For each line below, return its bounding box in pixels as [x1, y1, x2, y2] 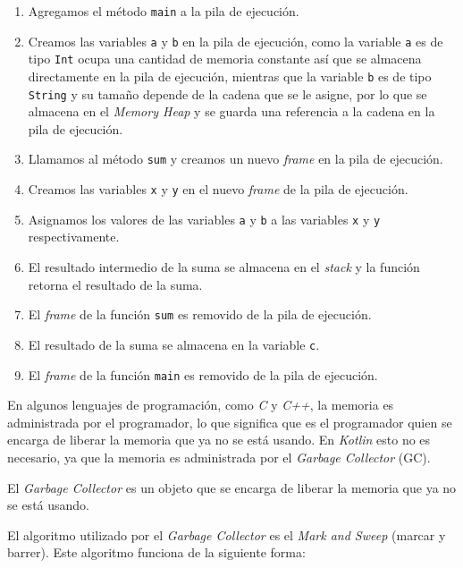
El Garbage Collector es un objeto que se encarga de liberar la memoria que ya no [7, 478, 457, 496]
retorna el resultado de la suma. [28, 275, 203, 293]
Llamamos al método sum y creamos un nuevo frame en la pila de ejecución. [28, 149, 443, 168]
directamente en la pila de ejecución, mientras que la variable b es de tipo [28, 66, 432, 85]
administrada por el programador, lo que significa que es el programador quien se [7, 412, 452, 431]
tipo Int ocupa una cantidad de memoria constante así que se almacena [28, 49, 422, 68]
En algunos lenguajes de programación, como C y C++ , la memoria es [7, 395, 394, 414]
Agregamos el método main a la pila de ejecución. [28, 2, 299, 20]
